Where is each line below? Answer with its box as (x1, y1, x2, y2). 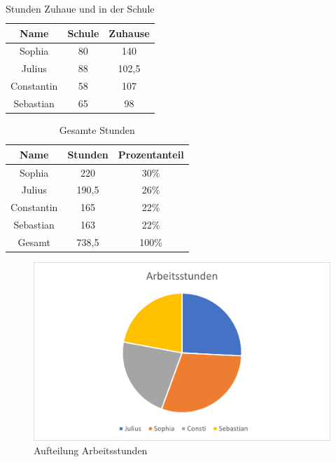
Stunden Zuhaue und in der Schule (6, 1, 155, 15)
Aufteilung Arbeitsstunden (34, 443, 148, 458)
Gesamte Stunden (59, 123, 135, 137)
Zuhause (108, 25, 150, 40)
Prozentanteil (118, 147, 184, 161)
